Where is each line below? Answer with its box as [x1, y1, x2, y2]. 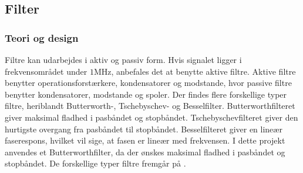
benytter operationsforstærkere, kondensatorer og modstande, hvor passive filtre [5, 76, 292, 89]
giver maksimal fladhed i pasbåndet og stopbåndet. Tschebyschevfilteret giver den [5, 111, 298, 123]
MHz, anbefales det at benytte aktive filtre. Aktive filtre [93, 65, 296, 77]
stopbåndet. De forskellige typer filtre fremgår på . [5, 157, 186, 169]
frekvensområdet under [5, 65, 87, 77]
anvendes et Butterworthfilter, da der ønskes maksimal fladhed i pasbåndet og [5, 145, 285, 158]
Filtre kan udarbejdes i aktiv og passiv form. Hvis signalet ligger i [5, 54, 242, 65]
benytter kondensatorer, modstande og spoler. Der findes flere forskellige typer [5, 88, 287, 100]
